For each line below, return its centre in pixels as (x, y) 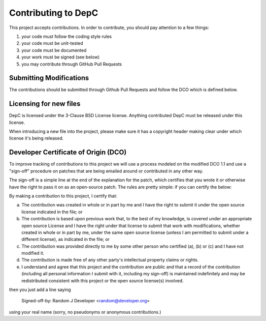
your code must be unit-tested (52, 43)
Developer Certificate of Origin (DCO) (68, 152)
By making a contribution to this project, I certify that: (63, 196)
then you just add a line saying (40, 290)
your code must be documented (54, 50)
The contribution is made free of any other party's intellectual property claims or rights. (110, 260)
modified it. (33, 253)
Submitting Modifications (49, 78)
